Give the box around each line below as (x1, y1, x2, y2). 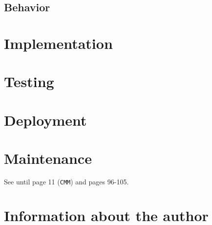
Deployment (4, 110, 87, 130)
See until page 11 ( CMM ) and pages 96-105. (4, 177, 129, 187)
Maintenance (4, 148, 92, 168)
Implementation (4, 33, 113, 53)
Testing (4, 71, 54, 91)
